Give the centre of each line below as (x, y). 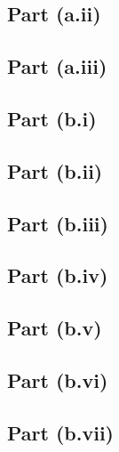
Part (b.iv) (58, 275)
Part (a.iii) (57, 66)
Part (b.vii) (60, 432)
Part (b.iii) (58, 223)
